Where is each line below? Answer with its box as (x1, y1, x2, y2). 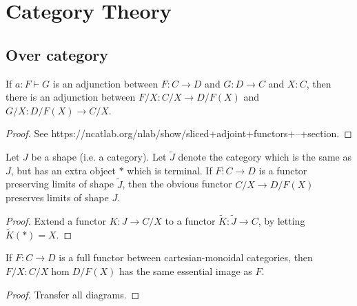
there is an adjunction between (6, 90, 136, 104)
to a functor (165, 213, 216, 227)
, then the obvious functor (122, 176, 232, 191)
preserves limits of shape (6, 190, 109, 205)
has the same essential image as (119, 263, 252, 278)
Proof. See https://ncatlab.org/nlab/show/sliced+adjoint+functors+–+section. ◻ (6, 126, 352, 141)
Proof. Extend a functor (6, 213, 107, 227)
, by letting (258, 213, 305, 227)
